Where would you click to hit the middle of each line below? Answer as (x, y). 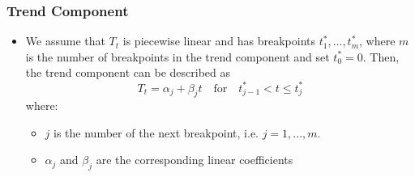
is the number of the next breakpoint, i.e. (156, 132)
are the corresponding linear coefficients (195, 160)
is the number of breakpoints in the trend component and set (178, 56)
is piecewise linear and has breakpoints (219, 41)
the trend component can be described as (128, 72)
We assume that (65, 41)
